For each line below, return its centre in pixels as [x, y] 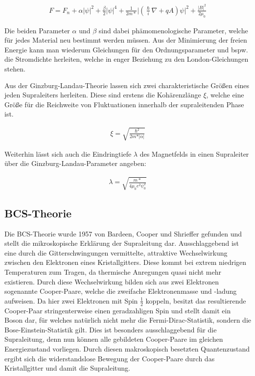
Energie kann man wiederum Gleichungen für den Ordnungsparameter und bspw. [126, 49]
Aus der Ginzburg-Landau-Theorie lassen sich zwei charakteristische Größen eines [127, 85]
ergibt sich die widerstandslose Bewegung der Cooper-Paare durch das [110, 358]
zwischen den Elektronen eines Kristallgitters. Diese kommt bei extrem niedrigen [126, 262]
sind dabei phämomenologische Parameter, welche [173, 30]
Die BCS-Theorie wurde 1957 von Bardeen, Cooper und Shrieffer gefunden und [123, 233]
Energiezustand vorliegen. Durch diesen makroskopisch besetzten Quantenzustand [127, 348]
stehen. [15, 69]
